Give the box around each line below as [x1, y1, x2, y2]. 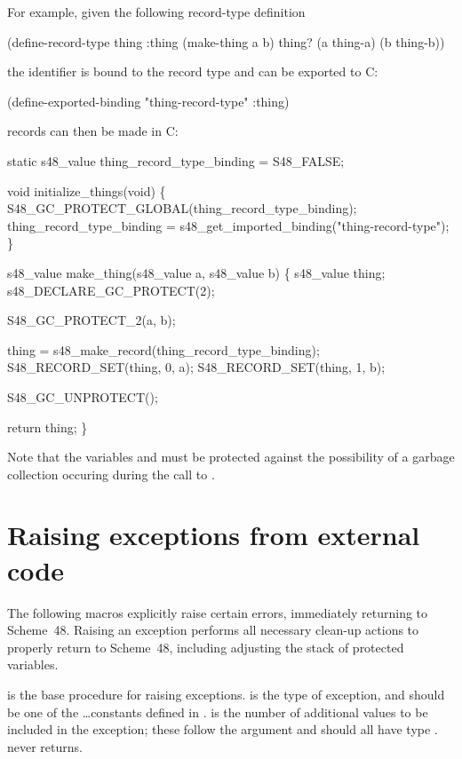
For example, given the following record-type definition [7, 3, 306, 20]
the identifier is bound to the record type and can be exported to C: [7, 62, 378, 81]
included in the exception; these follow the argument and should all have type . [7, 720, 438, 739]
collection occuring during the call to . [7, 464, 215, 483]
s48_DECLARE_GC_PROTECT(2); [7, 281, 215, 299]
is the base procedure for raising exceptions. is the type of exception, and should [7, 684, 445, 703]
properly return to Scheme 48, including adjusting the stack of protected [7, 637, 404, 656]
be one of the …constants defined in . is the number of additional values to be [7, 702, 428, 721]
